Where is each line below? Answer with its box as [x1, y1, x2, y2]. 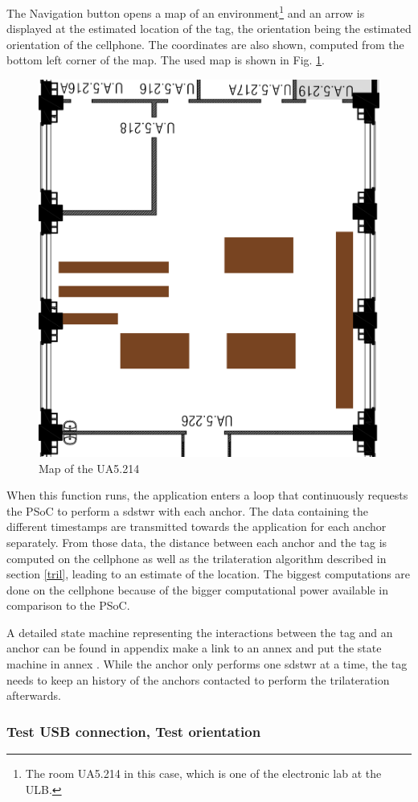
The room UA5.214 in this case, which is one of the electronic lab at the [25, 765, 382, 782]
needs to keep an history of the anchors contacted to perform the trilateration [6, 671, 390, 688]
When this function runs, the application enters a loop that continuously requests [6, 487, 408, 504]
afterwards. [6, 687, 61, 704]
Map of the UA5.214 [39, 459, 140, 476]
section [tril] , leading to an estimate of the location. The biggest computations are [6, 566, 411, 582]
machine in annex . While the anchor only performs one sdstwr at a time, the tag [6, 656, 408, 672]
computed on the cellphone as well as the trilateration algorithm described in [6, 549, 387, 566]
